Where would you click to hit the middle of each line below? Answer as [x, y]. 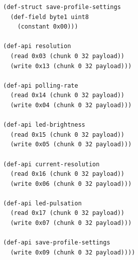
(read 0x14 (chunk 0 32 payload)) [67, 95]
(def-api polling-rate [41, 85]
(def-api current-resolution [51, 164]
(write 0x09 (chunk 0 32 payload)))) [73, 252]
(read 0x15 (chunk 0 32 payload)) [67, 135]
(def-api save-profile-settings [57, 243]
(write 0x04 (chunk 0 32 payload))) [71, 105]
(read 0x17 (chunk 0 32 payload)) [67, 213]
